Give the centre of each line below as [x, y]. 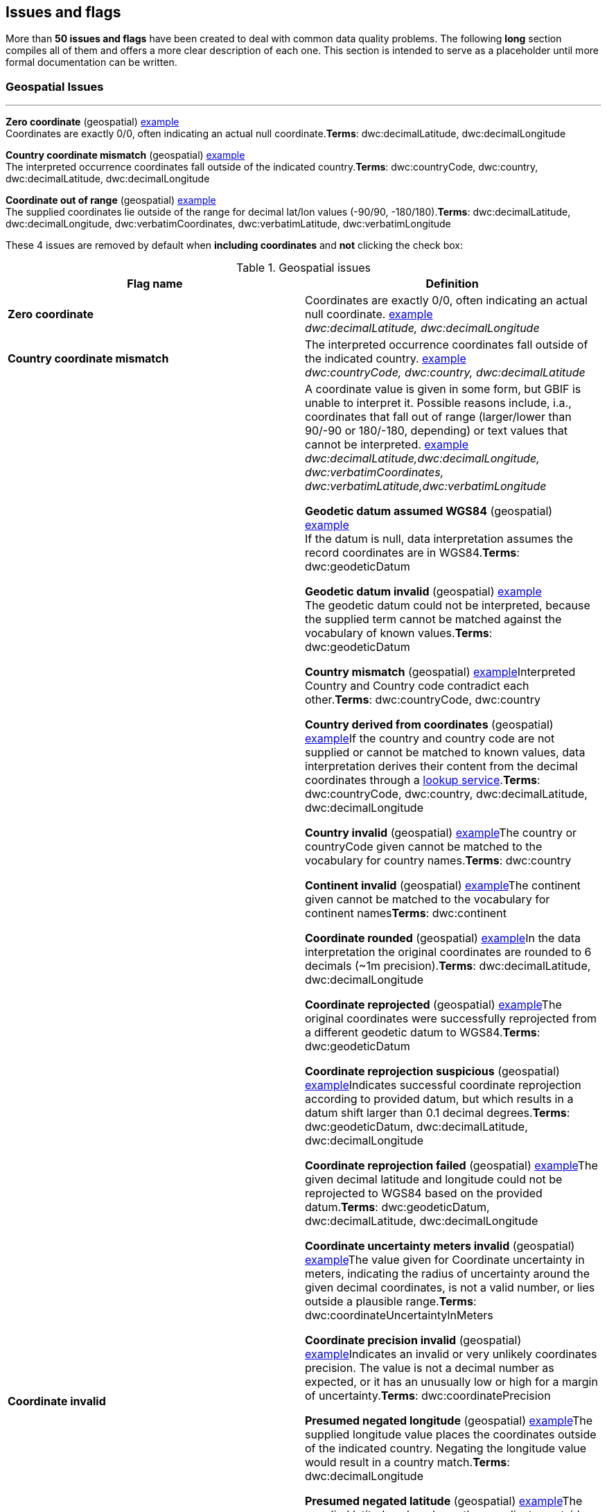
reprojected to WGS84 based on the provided [424, 1193]
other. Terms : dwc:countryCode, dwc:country [423, 700]
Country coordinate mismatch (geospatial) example [125, 155]
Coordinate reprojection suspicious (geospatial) [432, 1071]
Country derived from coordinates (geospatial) [429, 725]
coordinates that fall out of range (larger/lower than [438, 417]
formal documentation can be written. [91, 62]
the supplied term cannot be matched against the [433, 619]
